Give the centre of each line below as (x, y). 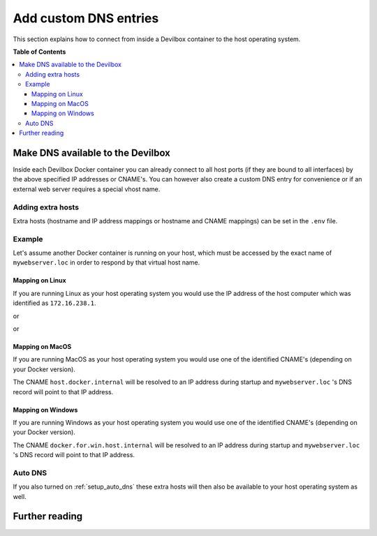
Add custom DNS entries (86, 18)
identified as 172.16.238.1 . (55, 303)
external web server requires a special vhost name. (87, 189)
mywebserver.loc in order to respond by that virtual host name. (106, 262)
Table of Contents (39, 52)
